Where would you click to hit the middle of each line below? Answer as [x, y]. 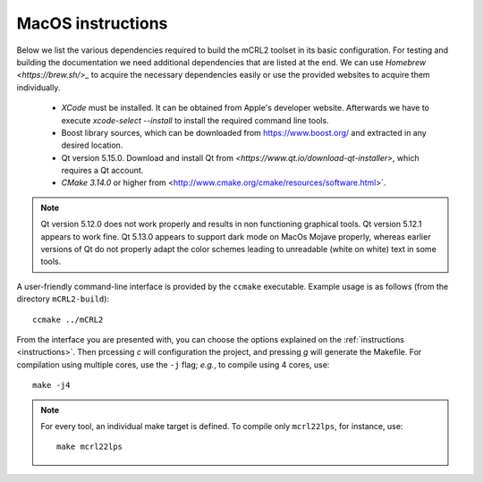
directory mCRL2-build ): [63, 299]
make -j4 [51, 385]
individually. [38, 87]
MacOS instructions [92, 23]
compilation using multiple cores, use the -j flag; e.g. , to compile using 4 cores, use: [173, 364]
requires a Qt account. [102, 171]
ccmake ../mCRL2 [68, 319]
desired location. [92, 145]
